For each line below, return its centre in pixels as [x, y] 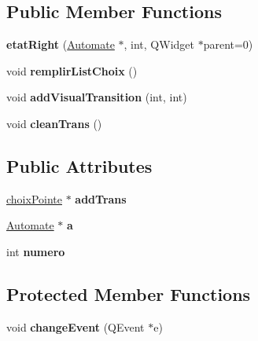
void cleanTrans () [54, 123]
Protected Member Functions [129, 293]
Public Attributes [79, 165]
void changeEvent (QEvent [76, 326]
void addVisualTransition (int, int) [97, 97]
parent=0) [228, 44]
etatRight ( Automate [61, 44]
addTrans [101, 198]
